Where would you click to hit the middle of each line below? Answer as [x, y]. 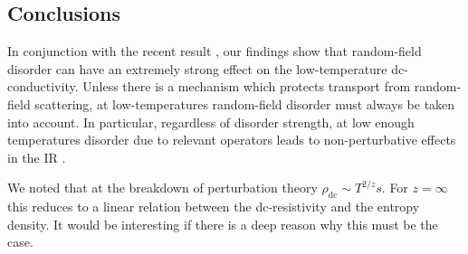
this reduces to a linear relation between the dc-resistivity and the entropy [214, 207]
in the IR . [37, 157]
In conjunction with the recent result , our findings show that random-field [215, 51]
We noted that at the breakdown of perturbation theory [162, 188]
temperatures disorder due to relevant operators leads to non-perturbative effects [232, 140]
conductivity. [43, 86]
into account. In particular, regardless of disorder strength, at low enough [211, 122]
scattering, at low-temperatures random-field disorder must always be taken [245, 103]
